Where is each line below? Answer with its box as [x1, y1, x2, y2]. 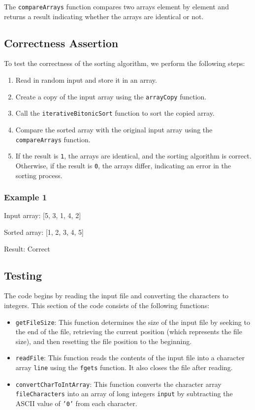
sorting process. [15, 170, 63, 180]
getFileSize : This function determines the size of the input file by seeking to [15, 316, 250, 327]
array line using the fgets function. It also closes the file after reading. [15, 362, 233, 372]
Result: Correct [4, 243, 50, 253]
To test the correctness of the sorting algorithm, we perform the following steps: [4, 58, 245, 68]
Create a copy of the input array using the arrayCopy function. [15, 91, 207, 101]
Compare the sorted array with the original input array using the [15, 124, 213, 134]
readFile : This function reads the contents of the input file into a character [15, 352, 245, 363]
